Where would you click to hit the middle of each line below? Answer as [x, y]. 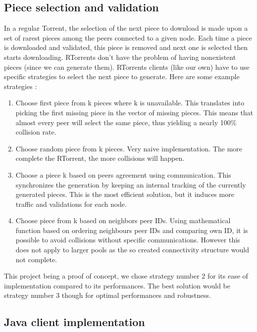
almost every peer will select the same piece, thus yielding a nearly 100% [126, 122]
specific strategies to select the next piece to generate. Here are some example [122, 76]
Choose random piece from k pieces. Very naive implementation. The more [129, 148]
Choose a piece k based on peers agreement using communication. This [123, 174]
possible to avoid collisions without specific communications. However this [128, 240]
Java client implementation [75, 322]
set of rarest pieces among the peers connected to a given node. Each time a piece [128, 37]
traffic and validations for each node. [71, 204]
